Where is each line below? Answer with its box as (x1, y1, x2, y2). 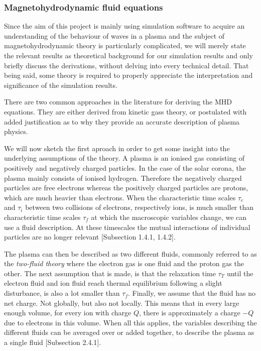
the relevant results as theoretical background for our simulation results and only (4, 50, 253, 60)
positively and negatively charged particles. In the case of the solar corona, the (4, 162, 246, 173)
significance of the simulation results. (4, 79, 117, 90)
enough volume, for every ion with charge (4, 307, 132, 318)
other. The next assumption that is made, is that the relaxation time (4, 268, 216, 278)
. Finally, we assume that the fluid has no (128, 288, 255, 298)
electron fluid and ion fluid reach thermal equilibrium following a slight (4, 278, 222, 288)
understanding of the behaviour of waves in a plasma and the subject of (4, 30, 225, 41)
